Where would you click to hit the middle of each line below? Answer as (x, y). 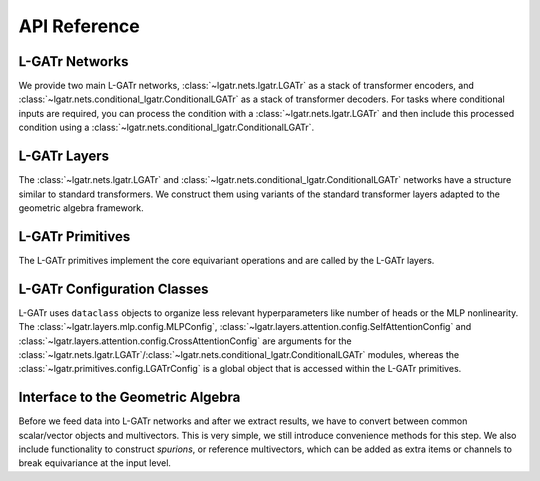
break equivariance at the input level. (95, 463)
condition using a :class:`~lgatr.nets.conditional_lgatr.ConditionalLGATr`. (166, 127)
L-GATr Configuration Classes (113, 288)
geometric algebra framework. (81, 207)
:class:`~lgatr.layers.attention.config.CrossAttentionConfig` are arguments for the (185, 341)
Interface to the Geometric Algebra (129, 397)
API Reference (79, 26)
